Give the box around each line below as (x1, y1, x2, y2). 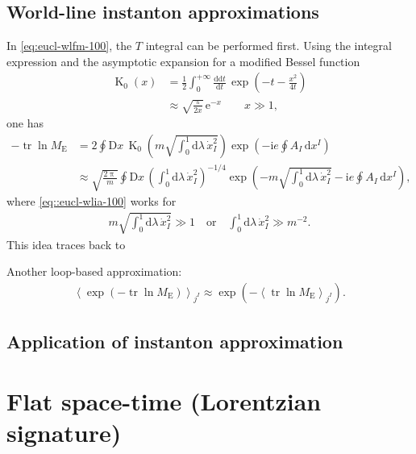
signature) (6, 415, 122, 448)
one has (6, 115, 44, 131)
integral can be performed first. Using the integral (145, 37, 392, 54)
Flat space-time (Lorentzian (6, 384, 322, 417)
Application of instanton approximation (6, 329, 343, 354)
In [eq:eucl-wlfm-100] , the (6, 37, 132, 54)
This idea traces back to (6, 235, 126, 252)
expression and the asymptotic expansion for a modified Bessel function (6, 52, 360, 69)
